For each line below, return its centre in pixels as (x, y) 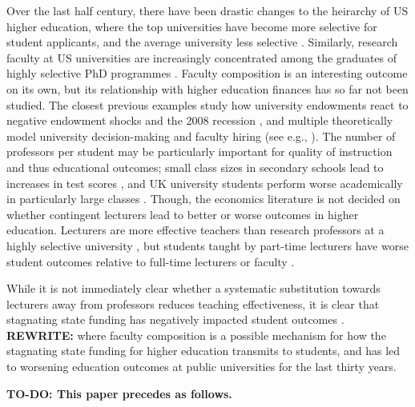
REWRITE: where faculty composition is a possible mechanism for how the (196, 335)
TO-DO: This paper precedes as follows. (119, 393)
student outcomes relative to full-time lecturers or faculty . (151, 261)
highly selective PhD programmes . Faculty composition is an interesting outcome (207, 73)
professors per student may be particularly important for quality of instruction (199, 152)
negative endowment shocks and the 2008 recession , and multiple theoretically (200, 120)
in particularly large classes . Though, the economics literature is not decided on (203, 199)
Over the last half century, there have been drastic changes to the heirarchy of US (207, 10)
